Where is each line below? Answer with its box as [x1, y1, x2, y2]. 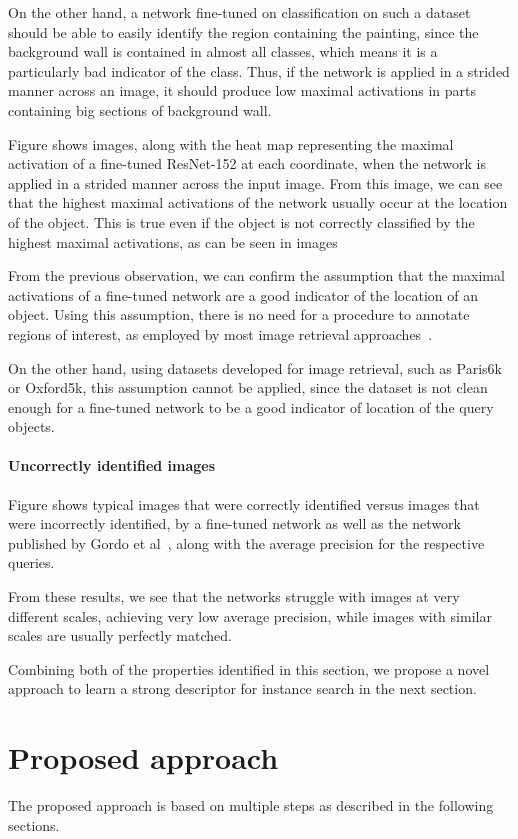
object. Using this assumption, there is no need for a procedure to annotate [8, 304, 470, 325]
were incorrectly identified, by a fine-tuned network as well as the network [8, 513, 461, 534]
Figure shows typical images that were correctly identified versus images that [8, 493, 480, 514]
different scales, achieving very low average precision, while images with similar [8, 605, 492, 626]
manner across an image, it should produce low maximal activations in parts [8, 80, 476, 101]
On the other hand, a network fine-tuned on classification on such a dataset [8, 2, 471, 22]
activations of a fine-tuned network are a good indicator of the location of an [8, 284, 478, 305]
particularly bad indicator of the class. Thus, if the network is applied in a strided [8, 60, 510, 81]
